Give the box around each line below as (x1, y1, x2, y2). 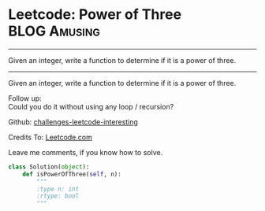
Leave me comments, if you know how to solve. (8, 147, 163, 157)
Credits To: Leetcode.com (8, 132, 92, 142)
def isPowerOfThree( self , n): (22, 170, 122, 178)
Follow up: (8, 93, 42, 103)
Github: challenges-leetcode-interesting (8, 117, 138, 127)
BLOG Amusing (8, 22, 100, 40)
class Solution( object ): (8, 163, 90, 171)
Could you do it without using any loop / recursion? (8, 102, 174, 111)
